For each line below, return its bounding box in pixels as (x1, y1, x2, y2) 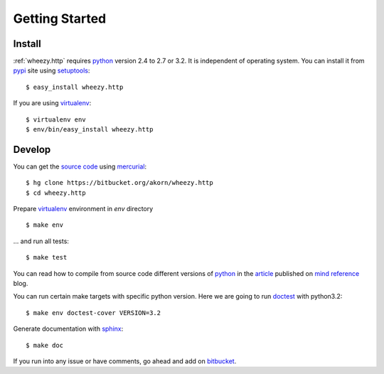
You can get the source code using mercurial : (13, 162, 147, 171)
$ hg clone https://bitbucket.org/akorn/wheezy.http (26, 178, 213, 187)
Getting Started (13, 11, 107, 26)
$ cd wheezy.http (26, 188, 86, 197)
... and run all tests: (13, 237, 69, 245)
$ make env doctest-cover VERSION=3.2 (26, 309, 161, 316)
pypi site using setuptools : (13, 66, 90, 75)
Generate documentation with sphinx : (13, 324, 124, 333)
